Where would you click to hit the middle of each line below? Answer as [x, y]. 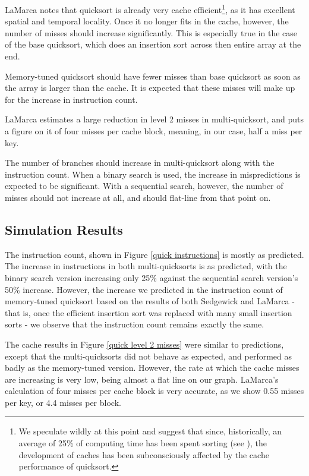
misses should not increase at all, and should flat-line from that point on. [138, 197]
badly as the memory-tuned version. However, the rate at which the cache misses [152, 368]
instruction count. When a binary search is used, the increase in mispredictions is [153, 174]
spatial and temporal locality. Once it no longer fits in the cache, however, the [147, 21]
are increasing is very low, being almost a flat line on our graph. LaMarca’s [142, 379]
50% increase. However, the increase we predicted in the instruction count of [144, 289]
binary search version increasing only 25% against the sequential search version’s [152, 277]
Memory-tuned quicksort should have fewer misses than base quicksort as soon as [153, 76]
